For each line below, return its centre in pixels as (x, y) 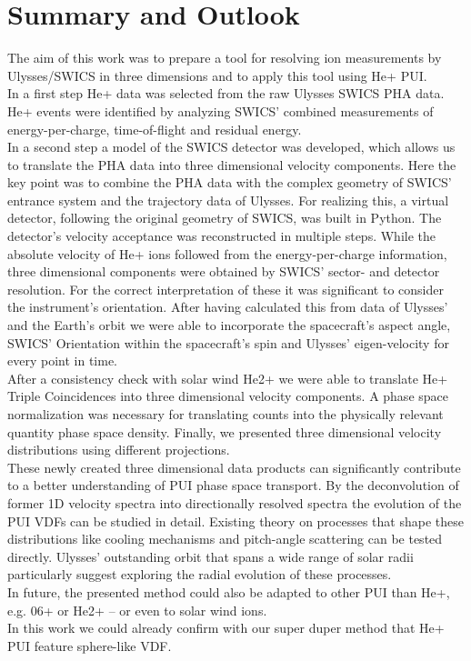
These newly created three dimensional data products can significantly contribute (234, 467)
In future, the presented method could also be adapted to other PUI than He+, (229, 591)
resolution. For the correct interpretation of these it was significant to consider (225, 289)
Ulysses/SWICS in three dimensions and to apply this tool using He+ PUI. (217, 75)
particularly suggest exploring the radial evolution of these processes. (200, 574)
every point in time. (62, 361)
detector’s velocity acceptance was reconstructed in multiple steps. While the (222, 236)
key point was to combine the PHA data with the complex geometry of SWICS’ (230, 182)
